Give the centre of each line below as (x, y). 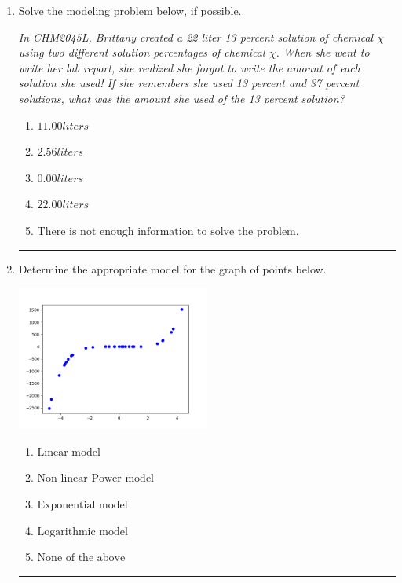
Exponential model (82, 505)
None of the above (81, 558)
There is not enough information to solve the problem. (168, 231)
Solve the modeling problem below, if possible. (130, 10)
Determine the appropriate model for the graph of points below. (172, 268)
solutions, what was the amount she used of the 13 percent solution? (181, 98)
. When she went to (323, 52)
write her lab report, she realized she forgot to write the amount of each (189, 67)
